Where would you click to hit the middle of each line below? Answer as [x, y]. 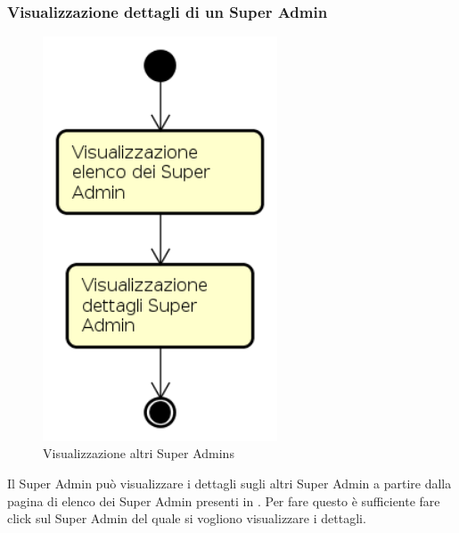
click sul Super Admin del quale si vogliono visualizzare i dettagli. [187, 518]
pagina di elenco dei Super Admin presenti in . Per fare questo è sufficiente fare [224, 500]
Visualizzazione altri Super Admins [139, 453]
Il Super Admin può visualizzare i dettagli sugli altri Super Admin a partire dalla [229, 483]
